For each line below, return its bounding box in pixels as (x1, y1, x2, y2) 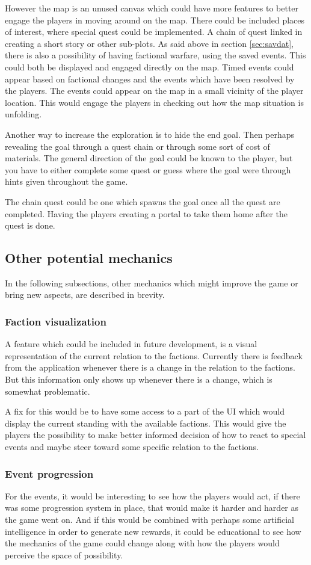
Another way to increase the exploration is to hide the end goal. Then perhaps (5, 128, 295, 140)
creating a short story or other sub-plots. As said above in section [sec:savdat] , (5, 37, 294, 49)
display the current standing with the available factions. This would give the (5, 416, 286, 429)
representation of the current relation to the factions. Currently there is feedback (5, 349, 303, 362)
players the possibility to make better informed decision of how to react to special (5, 428, 306, 441)
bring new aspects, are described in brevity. (5, 288, 165, 301)
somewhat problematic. (5, 384, 90, 397)
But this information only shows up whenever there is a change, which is (5, 373, 273, 386)
